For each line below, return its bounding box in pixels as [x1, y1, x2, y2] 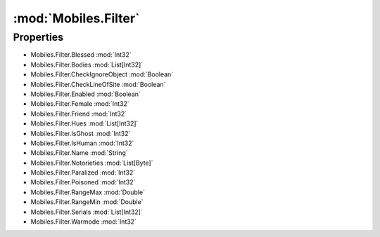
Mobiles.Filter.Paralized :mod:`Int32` [30, 168, 136, 177]
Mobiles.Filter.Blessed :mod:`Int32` [30, 50, 132, 59]
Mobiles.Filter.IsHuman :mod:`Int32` [30, 139, 134, 147]
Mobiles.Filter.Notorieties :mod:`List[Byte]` [30, 158, 153, 167]
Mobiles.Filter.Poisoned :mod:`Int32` [30, 178, 136, 187]
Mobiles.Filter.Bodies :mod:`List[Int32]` [30, 60, 144, 69]
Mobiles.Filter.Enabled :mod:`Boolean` [30, 90, 141, 98]
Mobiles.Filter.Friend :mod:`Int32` [30, 109, 127, 118]
